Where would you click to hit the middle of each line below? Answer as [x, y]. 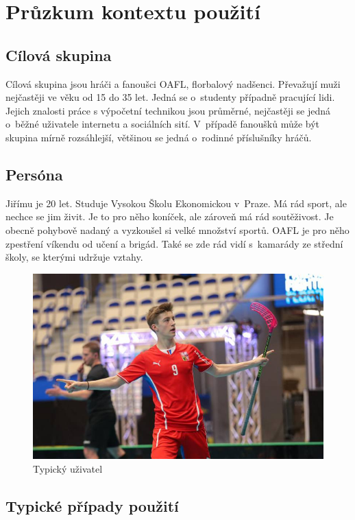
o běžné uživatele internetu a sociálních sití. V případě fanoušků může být [163, 124]
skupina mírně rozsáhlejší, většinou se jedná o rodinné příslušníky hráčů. [159, 137]
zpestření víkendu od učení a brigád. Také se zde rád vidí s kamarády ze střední [174, 243]
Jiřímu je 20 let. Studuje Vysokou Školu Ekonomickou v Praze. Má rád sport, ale [176, 203]
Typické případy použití [92, 505]
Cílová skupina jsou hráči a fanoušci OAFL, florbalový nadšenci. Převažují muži [173, 83]
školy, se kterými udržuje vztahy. [74, 257]
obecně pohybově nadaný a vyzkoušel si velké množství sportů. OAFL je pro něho [177, 229]
